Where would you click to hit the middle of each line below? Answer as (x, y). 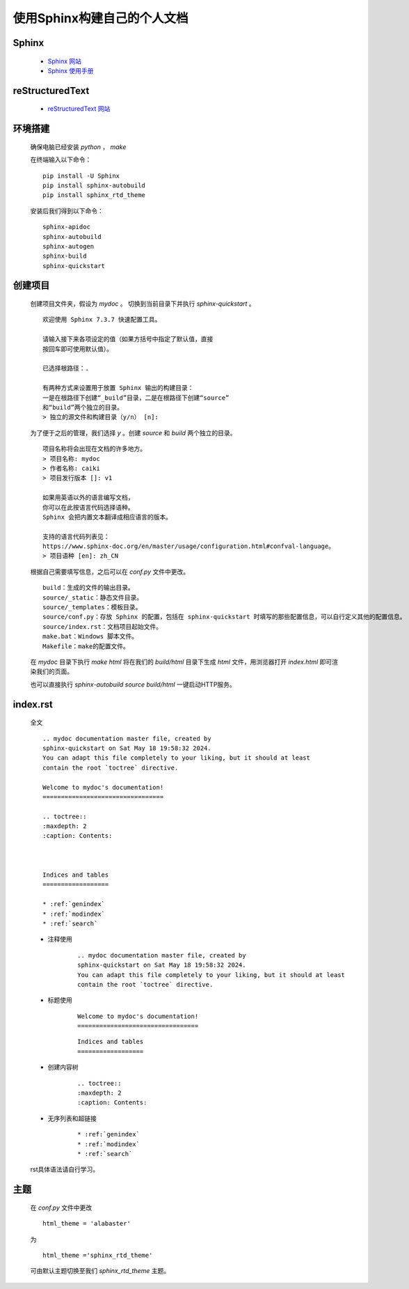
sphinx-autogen (69, 246)
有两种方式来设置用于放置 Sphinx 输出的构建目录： (118, 388)
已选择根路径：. (66, 368)
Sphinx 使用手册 (71, 70)
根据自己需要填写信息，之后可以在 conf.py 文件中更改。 (110, 572)
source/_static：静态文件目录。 (93, 597)
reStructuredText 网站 (79, 109)
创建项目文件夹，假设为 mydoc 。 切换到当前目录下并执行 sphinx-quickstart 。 (143, 304)
